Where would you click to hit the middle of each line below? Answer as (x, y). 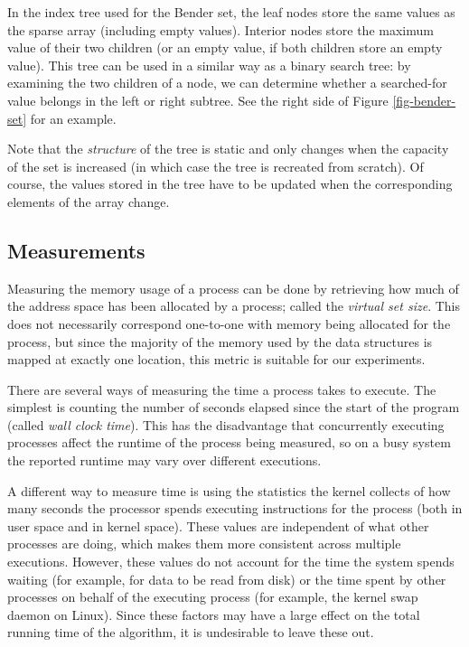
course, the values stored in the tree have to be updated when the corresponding (230, 184)
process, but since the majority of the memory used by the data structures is (220, 341)
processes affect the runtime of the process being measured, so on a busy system (229, 442)
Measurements (76, 250)
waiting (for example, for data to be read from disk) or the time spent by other (227, 579)
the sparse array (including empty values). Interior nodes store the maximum (220, 29)
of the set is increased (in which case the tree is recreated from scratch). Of (216, 166)
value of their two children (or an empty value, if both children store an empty (225, 47)
